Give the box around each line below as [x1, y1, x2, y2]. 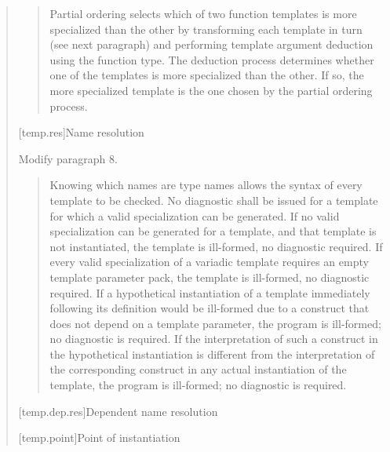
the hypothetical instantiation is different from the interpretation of [49, 345, 375, 362]
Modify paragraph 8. [18, 150, 118, 166]
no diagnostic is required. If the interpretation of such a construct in [49, 330, 378, 347]
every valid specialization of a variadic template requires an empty [49, 253, 369, 270]
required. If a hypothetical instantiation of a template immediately [49, 284, 370, 301]
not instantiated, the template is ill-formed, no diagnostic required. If [49, 238, 383, 254]
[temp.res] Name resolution [18, 124, 144, 140]
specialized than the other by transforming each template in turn [49, 20, 363, 37]
